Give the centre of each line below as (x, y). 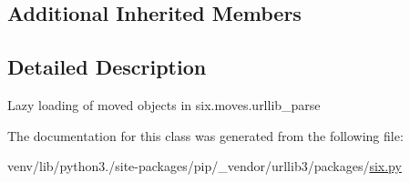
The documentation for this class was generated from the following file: (205, 135)
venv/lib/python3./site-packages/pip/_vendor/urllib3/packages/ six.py (205, 166)
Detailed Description (107, 67)
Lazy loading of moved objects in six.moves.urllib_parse (164, 104)
